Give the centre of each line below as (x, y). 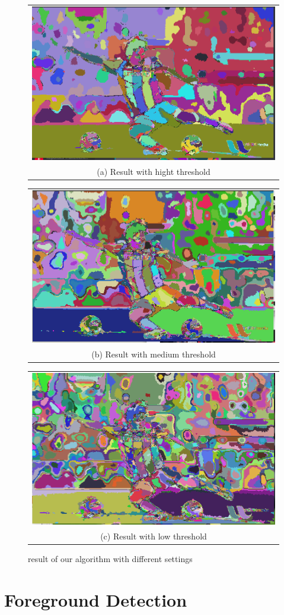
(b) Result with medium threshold (154, 354)
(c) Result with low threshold (154, 536)
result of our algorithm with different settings (110, 558)
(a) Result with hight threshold (154, 171)
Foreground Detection (96, 599)
